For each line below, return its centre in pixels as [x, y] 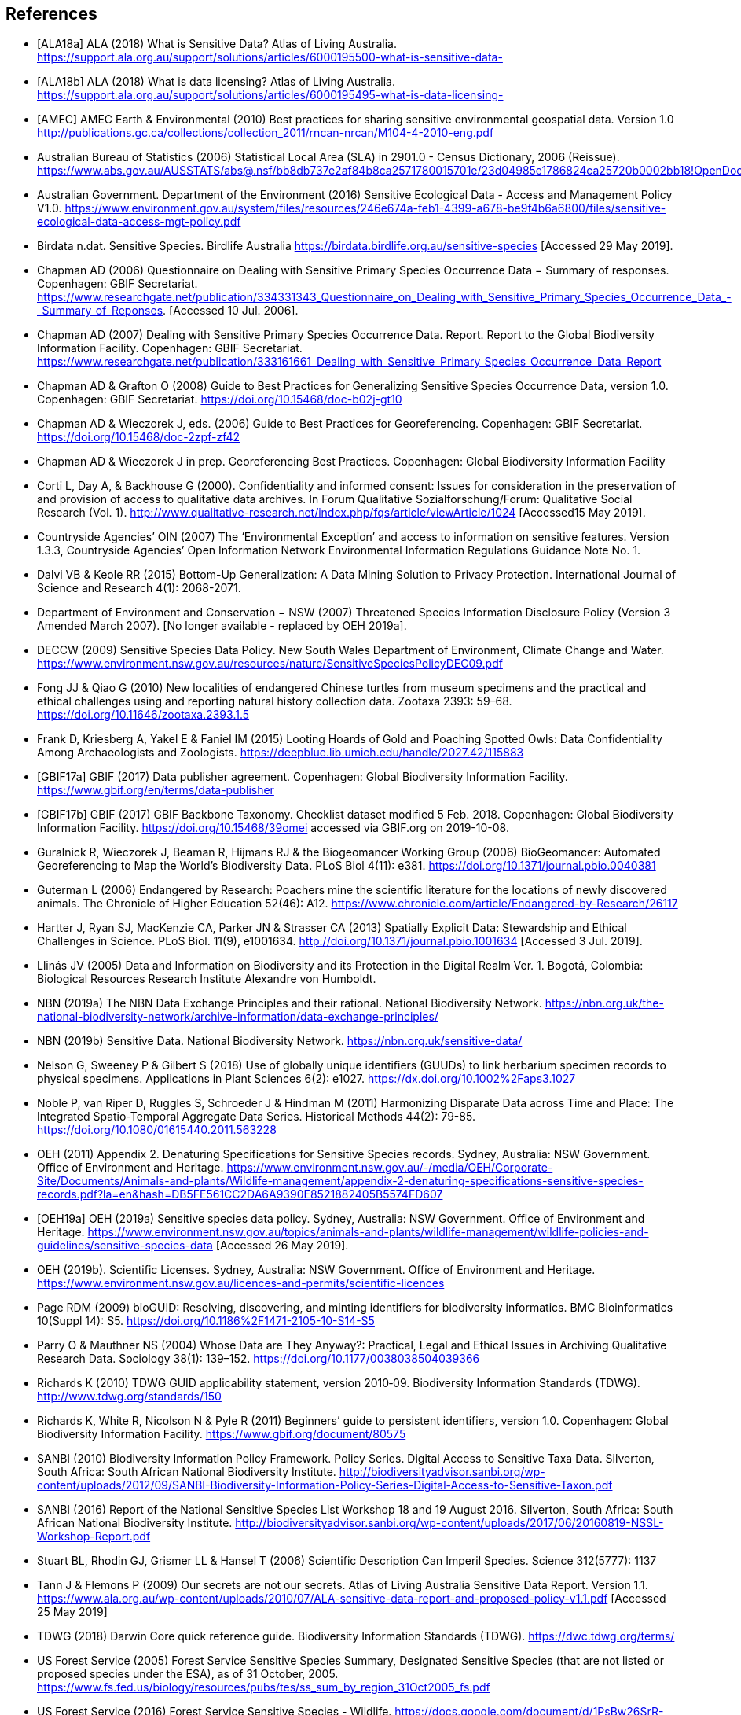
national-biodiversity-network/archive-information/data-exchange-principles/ [238, 1017]
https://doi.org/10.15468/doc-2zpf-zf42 [139, 437]
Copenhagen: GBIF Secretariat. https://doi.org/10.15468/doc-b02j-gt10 [220, 399]
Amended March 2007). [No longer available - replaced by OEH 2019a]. [222, 626]
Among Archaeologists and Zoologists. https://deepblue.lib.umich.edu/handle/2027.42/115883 [281, 753]
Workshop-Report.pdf [94, 1537]
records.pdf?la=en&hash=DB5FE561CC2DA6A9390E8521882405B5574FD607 [240, 1194]
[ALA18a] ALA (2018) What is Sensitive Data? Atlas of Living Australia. [217, 44]
